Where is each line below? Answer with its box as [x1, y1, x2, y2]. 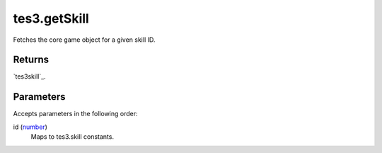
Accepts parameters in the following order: [13, 110, 138, 118]
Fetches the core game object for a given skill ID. [13, 35, 156, 44]
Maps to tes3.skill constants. [30, 132, 115, 141]
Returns [13, 54, 50, 66]
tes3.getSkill [13, 11, 90, 26]
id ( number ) [13, 123, 47, 131]
